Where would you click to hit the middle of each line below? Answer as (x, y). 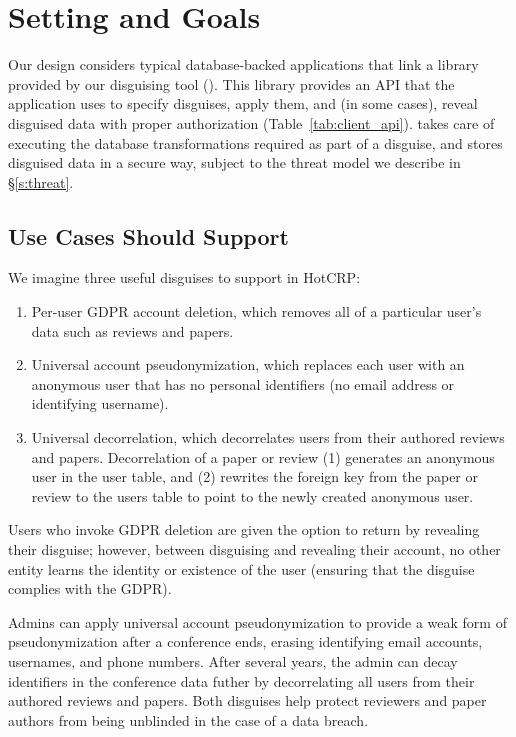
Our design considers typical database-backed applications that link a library (243, 64)
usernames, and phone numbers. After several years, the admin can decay (233, 660)
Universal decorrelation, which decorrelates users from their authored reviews (268, 437)
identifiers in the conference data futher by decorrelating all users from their (241, 680)
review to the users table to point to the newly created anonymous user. (252, 495)
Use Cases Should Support (148, 235)
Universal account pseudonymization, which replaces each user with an (248, 364)
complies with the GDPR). (90, 588)
